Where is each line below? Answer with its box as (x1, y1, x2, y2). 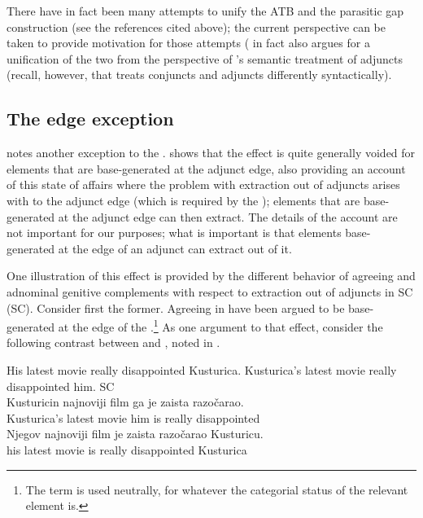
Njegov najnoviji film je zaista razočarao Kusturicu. (7, 425, 264, 442)
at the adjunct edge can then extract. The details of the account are (58, 208, 398, 225)
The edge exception (7, 106, 174, 131)
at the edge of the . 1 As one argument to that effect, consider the (58, 316, 383, 335)
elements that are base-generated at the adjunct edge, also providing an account (7, 160, 406, 177)
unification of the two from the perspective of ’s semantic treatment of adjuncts (7, 50, 403, 67)
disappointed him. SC (7, 377, 115, 394)
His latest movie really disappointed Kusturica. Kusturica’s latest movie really (7, 361, 397, 378)
